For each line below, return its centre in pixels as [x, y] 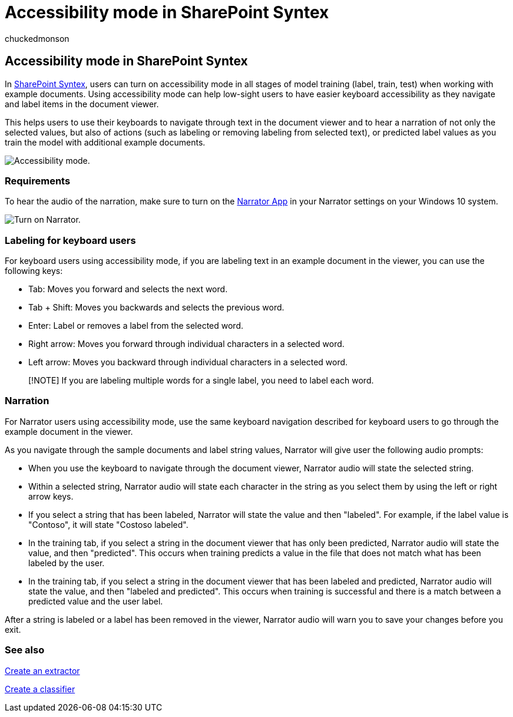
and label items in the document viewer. [82, 104]
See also [25, 650]
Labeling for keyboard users [70, 240]
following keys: [34, 271]
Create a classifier [40, 689]
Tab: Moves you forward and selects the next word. [128, 289]
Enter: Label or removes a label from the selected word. [136, 326]
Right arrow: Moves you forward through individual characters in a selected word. [186, 344]
